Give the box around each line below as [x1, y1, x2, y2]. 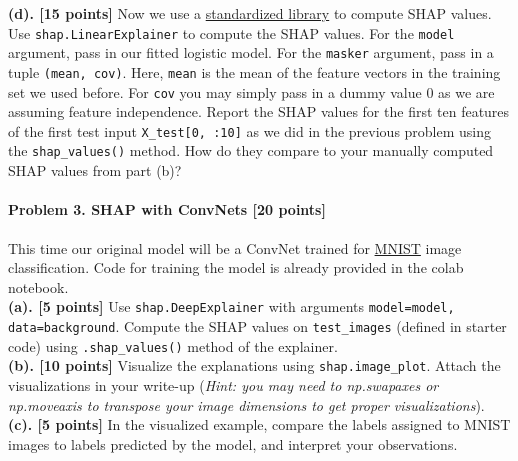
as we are [438, 81, 495, 102]
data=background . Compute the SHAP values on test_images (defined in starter [8, 315, 507, 336]
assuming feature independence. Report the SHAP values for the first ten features [8, 101, 510, 122]
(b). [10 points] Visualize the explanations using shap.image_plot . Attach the [8, 355, 501, 376]
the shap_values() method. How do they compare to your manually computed [8, 140, 494, 161]
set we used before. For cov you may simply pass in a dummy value [8, 81, 422, 102]
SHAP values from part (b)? [8, 160, 182, 181]
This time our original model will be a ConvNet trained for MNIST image [8, 237, 462, 258]
